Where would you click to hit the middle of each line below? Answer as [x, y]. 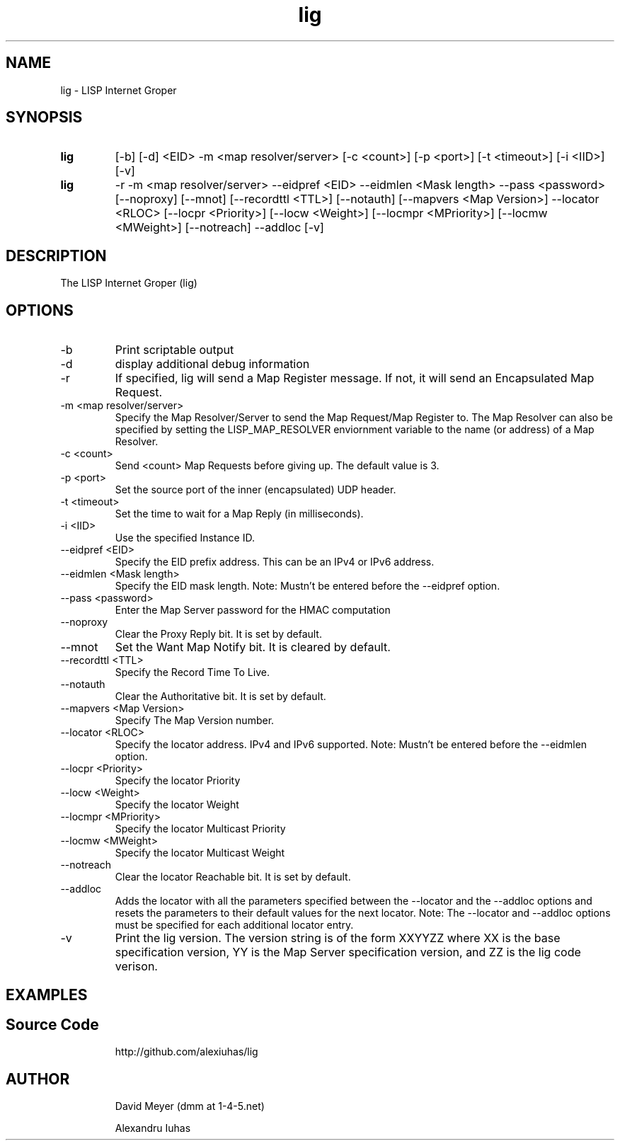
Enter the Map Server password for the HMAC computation [253, 610]
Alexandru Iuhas [153, 1128]
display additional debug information [212, 364]
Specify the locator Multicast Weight [200, 853]
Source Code [52, 1024]
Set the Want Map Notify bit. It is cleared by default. [253, 647]
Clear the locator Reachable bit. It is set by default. [233, 877]
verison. [136, 967]
